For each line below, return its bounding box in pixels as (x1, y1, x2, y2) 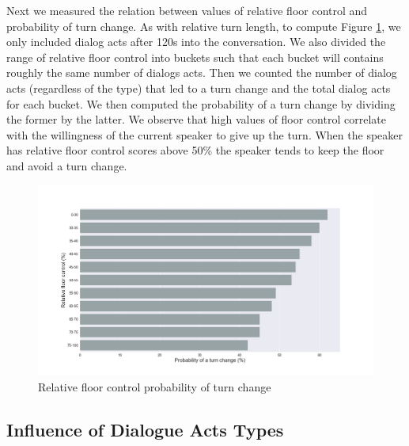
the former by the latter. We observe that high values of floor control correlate (6, 111, 386, 128)
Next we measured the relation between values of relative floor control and (6, 2, 368, 18)
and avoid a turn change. (6, 157, 127, 173)
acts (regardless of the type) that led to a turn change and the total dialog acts (6, 79, 391, 96)
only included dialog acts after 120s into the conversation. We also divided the (6, 33, 386, 50)
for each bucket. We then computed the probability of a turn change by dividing (6, 95, 396, 112)
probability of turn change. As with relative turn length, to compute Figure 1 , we (6, 17, 401, 34)
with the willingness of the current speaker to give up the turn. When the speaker (6, 126, 403, 143)
